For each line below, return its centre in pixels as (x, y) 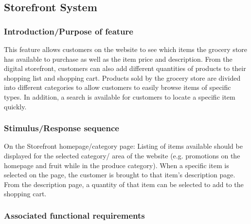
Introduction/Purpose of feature (69, 31)
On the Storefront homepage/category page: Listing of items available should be (123, 146)
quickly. (15, 106)
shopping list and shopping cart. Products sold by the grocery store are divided (122, 78)
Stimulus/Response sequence (62, 128)
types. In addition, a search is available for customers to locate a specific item (120, 96)
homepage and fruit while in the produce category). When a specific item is (117, 165)
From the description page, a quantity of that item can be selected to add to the (124, 184)
